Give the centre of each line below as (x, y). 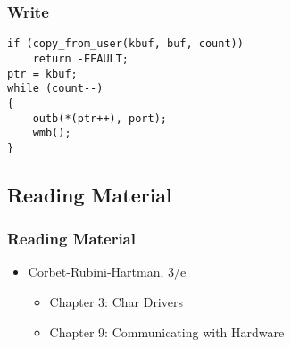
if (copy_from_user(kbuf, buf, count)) (125, 44)
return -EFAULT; (81, 58)
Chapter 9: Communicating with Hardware (167, 331)
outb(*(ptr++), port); (100, 118)
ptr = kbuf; (42, 74)
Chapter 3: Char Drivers (116, 302)
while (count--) (55, 89)
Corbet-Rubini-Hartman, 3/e (107, 272)
